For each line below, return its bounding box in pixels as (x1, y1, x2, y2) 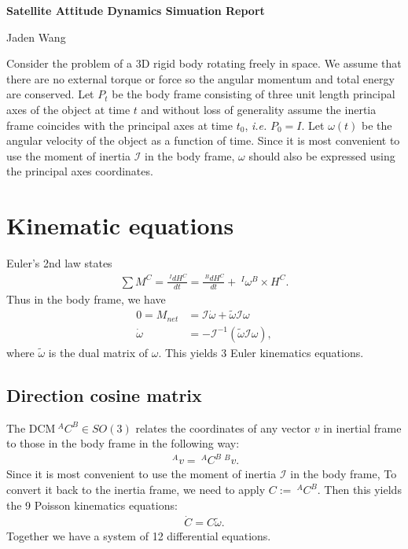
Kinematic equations (6, 209, 234, 241)
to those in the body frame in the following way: (6, 435, 240, 451)
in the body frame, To (290, 466, 397, 482)
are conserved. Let (6, 86, 94, 102)
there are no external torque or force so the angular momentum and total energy (6, 70, 395, 87)
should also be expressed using (248, 147, 395, 164)
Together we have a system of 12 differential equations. (6, 528, 271, 544)
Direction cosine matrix (6, 382, 202, 407)
